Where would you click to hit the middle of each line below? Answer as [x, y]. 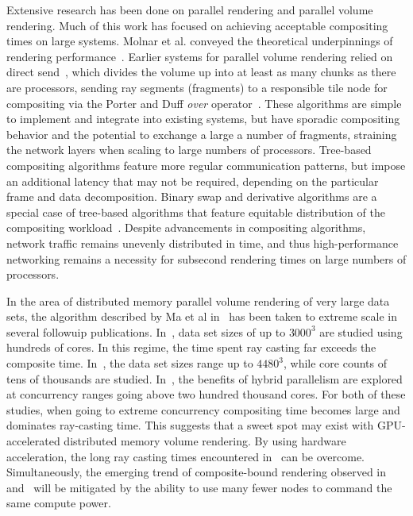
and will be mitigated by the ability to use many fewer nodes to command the [199, 487]
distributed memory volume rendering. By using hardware [205, 441]
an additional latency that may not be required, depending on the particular [193, 181]
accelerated [33, 441]
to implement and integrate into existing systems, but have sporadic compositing [203, 119]
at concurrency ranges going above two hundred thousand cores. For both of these [206, 394]
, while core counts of [335, 363]
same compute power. [59, 503]
